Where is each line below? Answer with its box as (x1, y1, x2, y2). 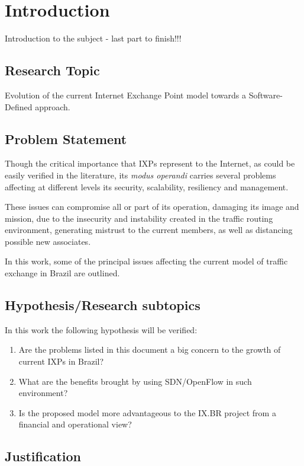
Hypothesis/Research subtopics (5, 296, 200, 314)
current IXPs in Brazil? (18, 355, 104, 368)
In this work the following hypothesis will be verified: (5, 323, 198, 336)
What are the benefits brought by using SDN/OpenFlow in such (18, 375, 252, 387)
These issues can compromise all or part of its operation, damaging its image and (5, 200, 299, 213)
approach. (35, 100, 70, 113)
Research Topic (5, 61, 100, 79)
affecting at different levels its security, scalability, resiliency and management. (5, 180, 289, 193)
